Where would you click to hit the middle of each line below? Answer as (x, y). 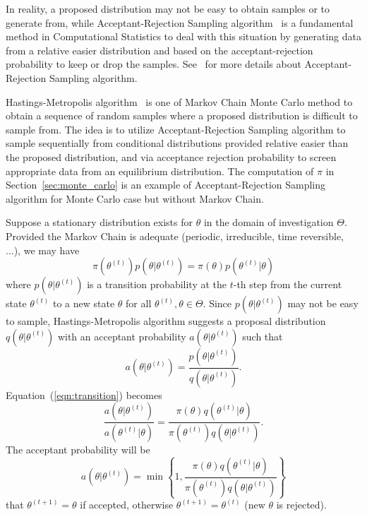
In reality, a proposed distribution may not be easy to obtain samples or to (168, 8)
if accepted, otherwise (127, 504)
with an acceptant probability (122, 336)
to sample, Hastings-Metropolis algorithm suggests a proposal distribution (166, 321)
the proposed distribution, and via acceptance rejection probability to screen (171, 156)
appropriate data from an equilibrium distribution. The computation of (160, 171)
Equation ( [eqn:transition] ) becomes (84, 394)
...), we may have (43, 250)
